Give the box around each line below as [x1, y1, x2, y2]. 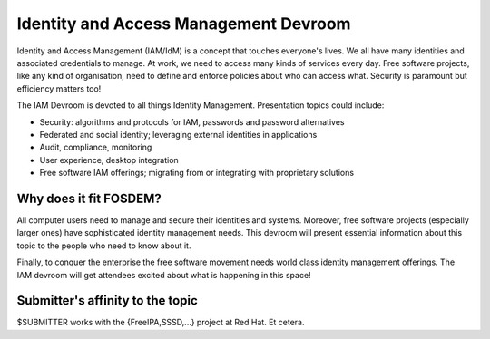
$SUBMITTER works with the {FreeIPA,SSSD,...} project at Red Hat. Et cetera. [16, 317, 305, 328]
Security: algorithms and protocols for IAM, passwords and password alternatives [39, 116, 345, 127]
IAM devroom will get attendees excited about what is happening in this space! [16, 269, 312, 280]
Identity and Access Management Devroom [16, 14, 351, 34]
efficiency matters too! [16, 82, 102, 94]
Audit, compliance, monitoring [39, 141, 152, 153]
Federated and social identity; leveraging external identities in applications [39, 129, 318, 140]
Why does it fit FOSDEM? [16, 190, 162, 206]
